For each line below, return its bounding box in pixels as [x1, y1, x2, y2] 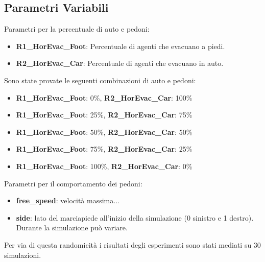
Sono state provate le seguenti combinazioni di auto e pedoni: [4, 75, 196, 85]
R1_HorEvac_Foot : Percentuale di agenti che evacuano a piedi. [16, 40, 225, 51]
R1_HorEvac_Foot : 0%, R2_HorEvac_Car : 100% [16, 92, 192, 103]
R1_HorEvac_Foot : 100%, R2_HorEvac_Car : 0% [16, 160, 192, 171]
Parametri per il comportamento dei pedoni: [4, 178, 142, 188]
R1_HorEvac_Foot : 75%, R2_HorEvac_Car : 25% [16, 144, 192, 154]
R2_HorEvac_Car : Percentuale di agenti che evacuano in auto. [16, 58, 224, 68]
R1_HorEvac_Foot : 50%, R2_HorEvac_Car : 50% [16, 126, 192, 137]
